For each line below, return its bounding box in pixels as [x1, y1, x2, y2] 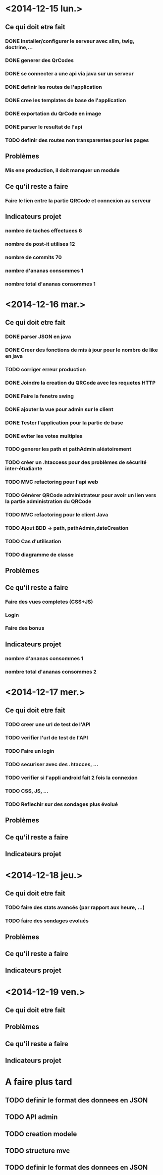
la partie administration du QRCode [5, 498, 92, 505]
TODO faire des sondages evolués [5, 917, 89, 924]
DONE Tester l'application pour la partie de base [5, 419, 123, 426]
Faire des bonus [5, 625, 45, 632]
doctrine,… [5, 44, 33, 51]
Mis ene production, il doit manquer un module [5, 167, 120, 174]
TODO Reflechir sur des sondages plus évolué [5, 801, 118, 808]
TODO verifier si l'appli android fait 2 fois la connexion [5, 774, 138, 781]
